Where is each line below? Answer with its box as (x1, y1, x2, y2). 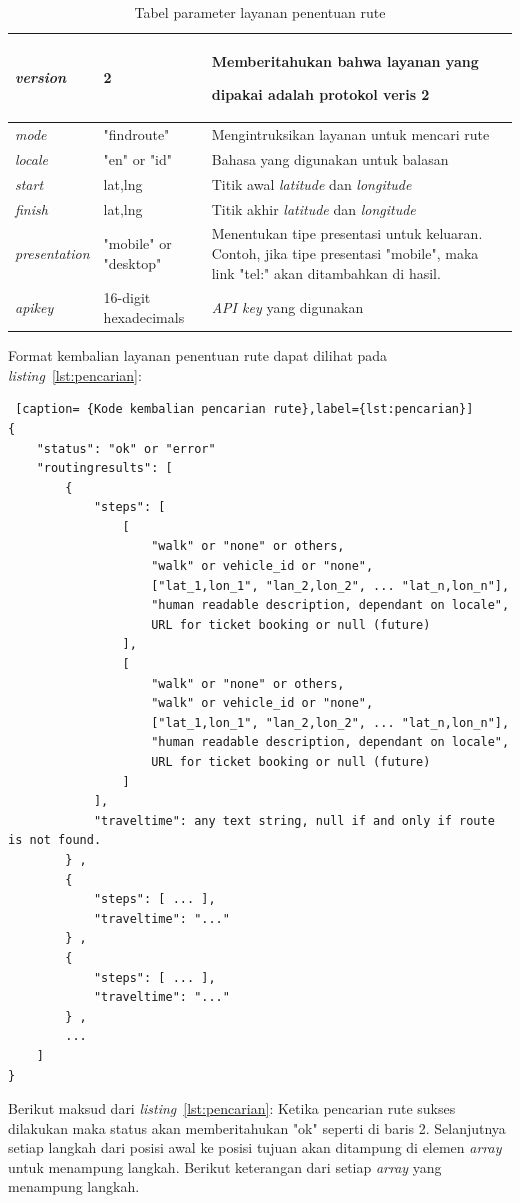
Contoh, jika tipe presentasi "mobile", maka (211, 243, 479, 263)
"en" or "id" (103, 148, 173, 169)
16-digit (103, 287, 151, 308)
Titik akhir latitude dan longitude (211, 198, 416, 219)
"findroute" (103, 124, 170, 145)
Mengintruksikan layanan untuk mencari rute (211, 124, 490, 145)
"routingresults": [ (36, 461, 173, 476)
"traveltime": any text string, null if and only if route (93, 813, 495, 828)
